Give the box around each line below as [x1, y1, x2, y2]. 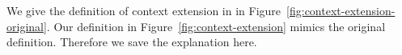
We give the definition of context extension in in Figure [6, 2, 281, 18]
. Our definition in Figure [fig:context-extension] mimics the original [46, 18, 386, 34]
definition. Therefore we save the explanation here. [6, 33, 257, 50]
